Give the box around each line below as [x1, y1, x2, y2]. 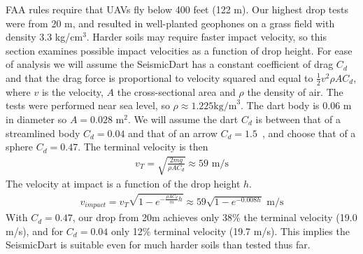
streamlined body [6, 125, 80, 140]
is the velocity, [41, 84, 104, 99]
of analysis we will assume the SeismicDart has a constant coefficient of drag [6, 57, 334, 71]
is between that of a [255, 111, 341, 126]
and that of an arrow [128, 125, 218, 140]
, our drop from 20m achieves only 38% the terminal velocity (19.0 [72, 210, 357, 225]
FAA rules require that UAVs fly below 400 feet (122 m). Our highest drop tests [6, 2, 348, 16]
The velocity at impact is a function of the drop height [6, 176, 241, 191]
